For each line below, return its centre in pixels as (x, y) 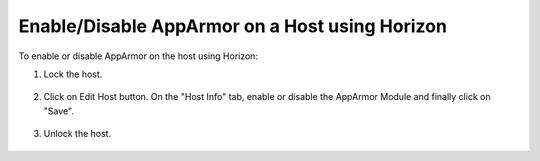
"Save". (59, 111)
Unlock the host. (77, 134)
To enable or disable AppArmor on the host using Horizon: (138, 56)
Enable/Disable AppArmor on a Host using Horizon (232, 26)
